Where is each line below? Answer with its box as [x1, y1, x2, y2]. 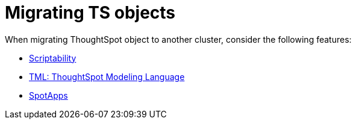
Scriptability [29, 52, 77, 63]
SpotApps [29, 90, 68, 101]
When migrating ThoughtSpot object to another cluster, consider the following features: [5, 34, 352, 45]
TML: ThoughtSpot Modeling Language [29, 71, 185, 82]
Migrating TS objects [5, 2, 176, 23]
